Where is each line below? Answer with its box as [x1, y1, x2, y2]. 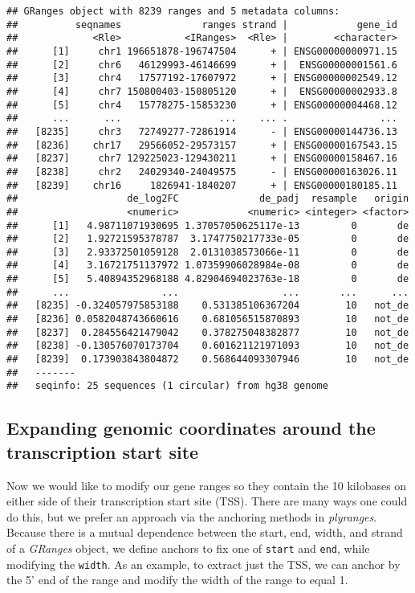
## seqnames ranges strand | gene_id [6, 18, 397, 31]
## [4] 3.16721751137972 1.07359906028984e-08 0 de [6, 260, 409, 272]
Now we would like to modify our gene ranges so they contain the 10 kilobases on [6, 476, 407, 493]
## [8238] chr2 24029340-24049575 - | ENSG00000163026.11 [6, 166, 397, 178]
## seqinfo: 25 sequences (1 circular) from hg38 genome [6, 380, 328, 392]
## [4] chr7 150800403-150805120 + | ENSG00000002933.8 [6, 85, 397, 97]
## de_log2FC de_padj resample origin [6, 193, 409, 205]
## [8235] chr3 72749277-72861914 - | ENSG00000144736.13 [6, 125, 397, 137]
